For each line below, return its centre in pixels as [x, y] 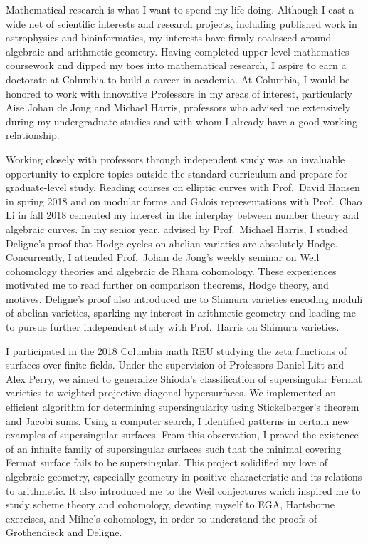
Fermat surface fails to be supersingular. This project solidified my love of [167, 462]
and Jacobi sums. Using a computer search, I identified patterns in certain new [178, 420]
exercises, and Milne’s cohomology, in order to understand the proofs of [162, 518]
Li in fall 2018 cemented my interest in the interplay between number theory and [183, 215]
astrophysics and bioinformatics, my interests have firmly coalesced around [169, 37]
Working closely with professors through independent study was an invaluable [175, 159]
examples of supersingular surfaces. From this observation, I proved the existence [182, 435]
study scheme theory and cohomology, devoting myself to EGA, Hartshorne [170, 504]
